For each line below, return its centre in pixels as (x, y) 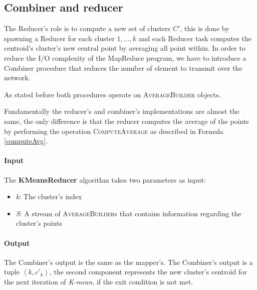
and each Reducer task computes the (195, 38)
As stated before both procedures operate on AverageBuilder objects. (112, 94)
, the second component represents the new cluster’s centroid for (148, 272)
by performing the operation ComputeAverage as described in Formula (114, 131)
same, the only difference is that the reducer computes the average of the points (126, 121)
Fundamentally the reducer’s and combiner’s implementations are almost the (122, 111)
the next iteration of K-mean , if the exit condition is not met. (99, 281)
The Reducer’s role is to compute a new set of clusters (87, 28)
